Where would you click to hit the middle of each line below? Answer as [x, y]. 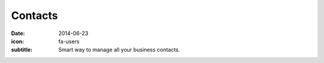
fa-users [69, 41]
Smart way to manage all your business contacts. [119, 50]
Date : [18, 33]
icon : [18, 41]
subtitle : [22, 50]
